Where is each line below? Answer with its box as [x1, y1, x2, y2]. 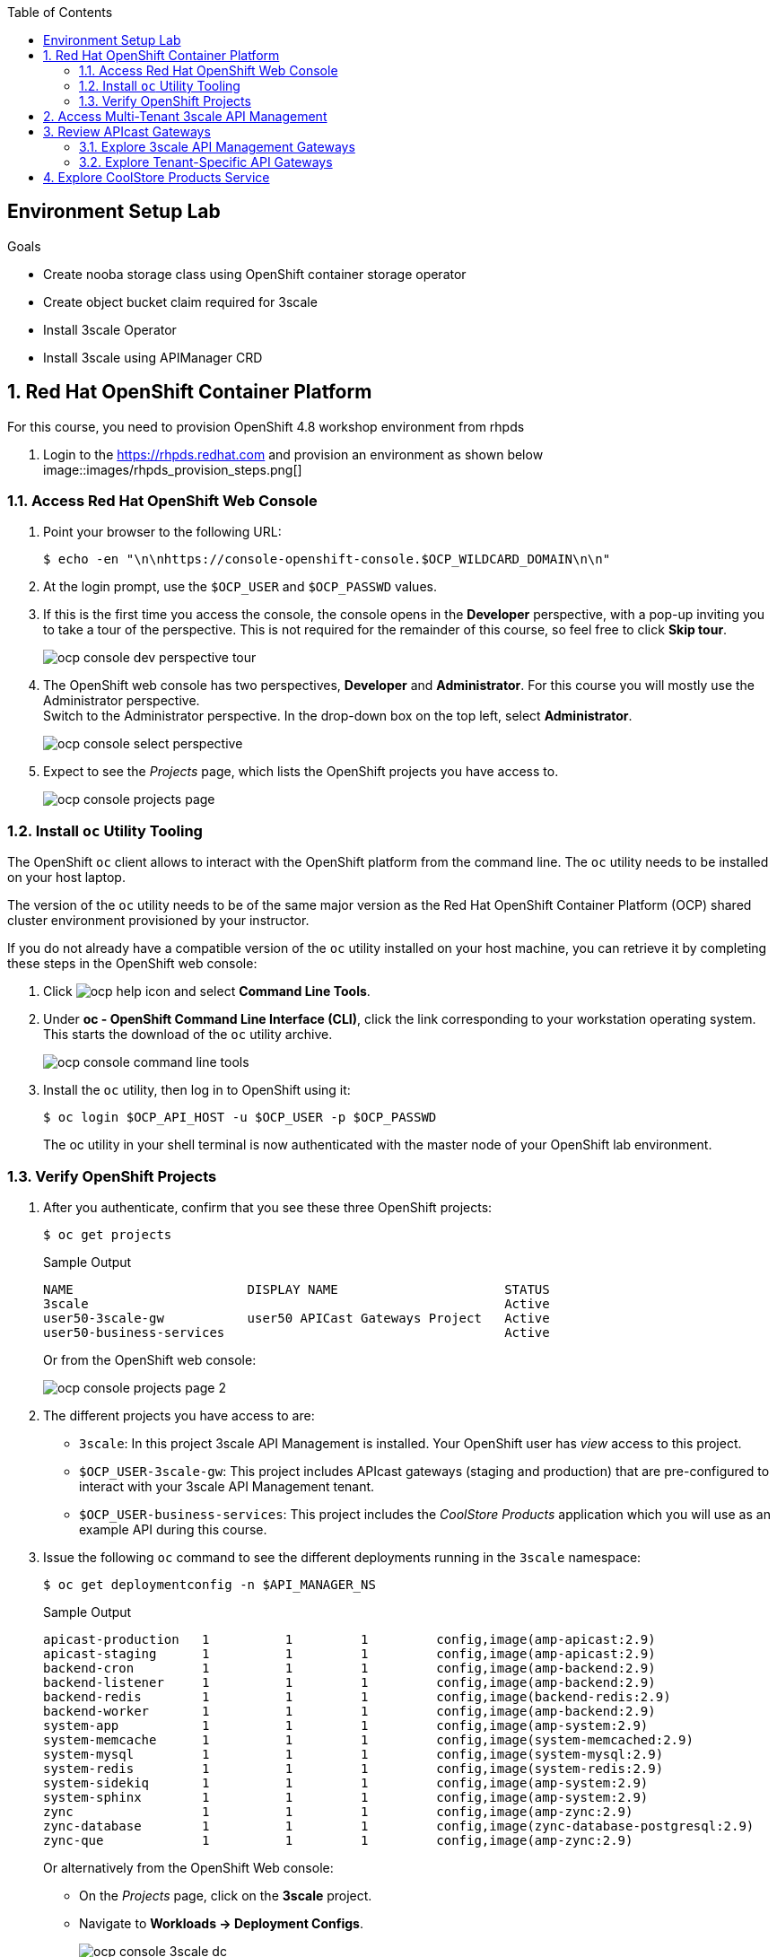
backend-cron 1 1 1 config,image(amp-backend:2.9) [43, 1660, 656, 1675]
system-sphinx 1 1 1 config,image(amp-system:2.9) [43, 1789, 649, 1804]
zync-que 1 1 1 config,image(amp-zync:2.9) [43, 1832, 633, 1848]
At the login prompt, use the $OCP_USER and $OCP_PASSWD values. [43, 579, 437, 595]
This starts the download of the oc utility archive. [43, 1027, 333, 1043]
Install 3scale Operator [43, 321, 177, 337]
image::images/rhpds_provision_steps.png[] [43, 461, 302, 477]
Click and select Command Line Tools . [43, 983, 371, 1000]
